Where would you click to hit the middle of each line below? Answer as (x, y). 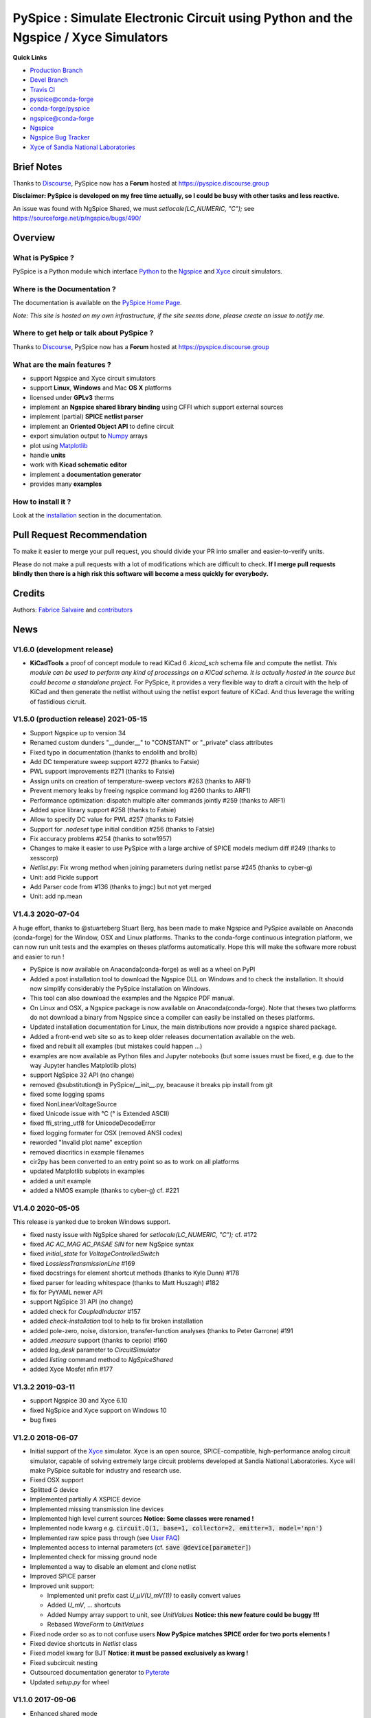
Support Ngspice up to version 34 (78, 733)
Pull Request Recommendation (80, 535)
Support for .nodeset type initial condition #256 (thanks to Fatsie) (122, 829)
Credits (29, 593)
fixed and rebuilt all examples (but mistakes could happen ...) (116, 1046)
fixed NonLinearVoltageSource (73, 1104)
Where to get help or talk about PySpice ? (83, 333)
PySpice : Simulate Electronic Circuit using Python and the (183, 18)
